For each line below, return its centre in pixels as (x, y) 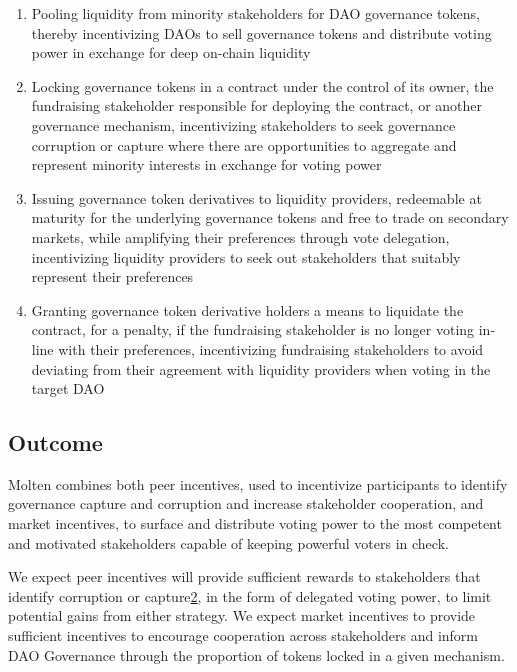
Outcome (55, 442)
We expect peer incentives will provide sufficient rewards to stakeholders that (244, 576)
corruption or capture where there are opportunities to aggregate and (244, 144)
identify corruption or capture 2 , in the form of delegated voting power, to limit (250, 595)
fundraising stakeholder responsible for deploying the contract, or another (256, 105)
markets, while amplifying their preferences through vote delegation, (240, 236)
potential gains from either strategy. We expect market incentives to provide (242, 615)
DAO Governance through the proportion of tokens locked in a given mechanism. (256, 654)
